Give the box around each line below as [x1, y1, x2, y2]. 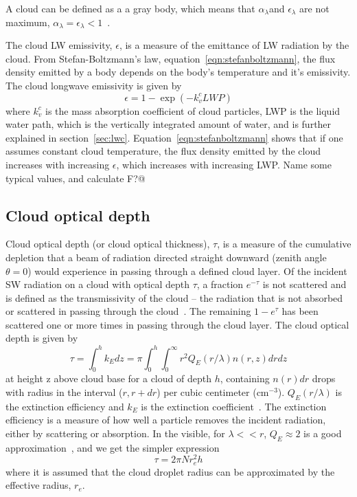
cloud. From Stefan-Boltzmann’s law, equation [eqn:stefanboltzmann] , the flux [5, 51, 336, 65]
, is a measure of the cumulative [217, 236, 352, 251]
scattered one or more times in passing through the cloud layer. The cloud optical [5, 317, 349, 331]
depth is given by [5, 331, 78, 345]
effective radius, [5, 478, 71, 492]
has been [281, 304, 319, 318]
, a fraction [196, 277, 244, 291]
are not [299, 1, 330, 15]
